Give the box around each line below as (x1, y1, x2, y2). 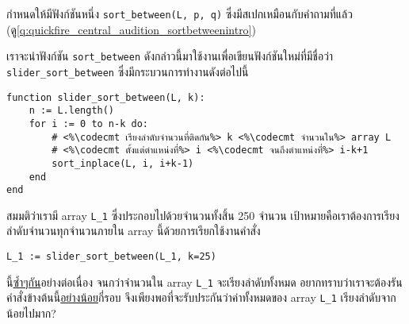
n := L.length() (29, 105, 115, 117)
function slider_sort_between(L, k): (6, 91, 205, 103)
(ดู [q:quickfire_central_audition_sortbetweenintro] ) (6, 21, 256, 37)
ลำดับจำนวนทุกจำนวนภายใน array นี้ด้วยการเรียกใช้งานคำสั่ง (6, 222, 261, 239)
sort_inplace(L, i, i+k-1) (52, 157, 194, 169)
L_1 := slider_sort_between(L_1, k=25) (6, 251, 216, 263)
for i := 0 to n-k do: (29, 118, 148, 129)
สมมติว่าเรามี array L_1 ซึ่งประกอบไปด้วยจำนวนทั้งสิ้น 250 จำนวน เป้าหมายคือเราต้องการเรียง (6, 206, 399, 223)
